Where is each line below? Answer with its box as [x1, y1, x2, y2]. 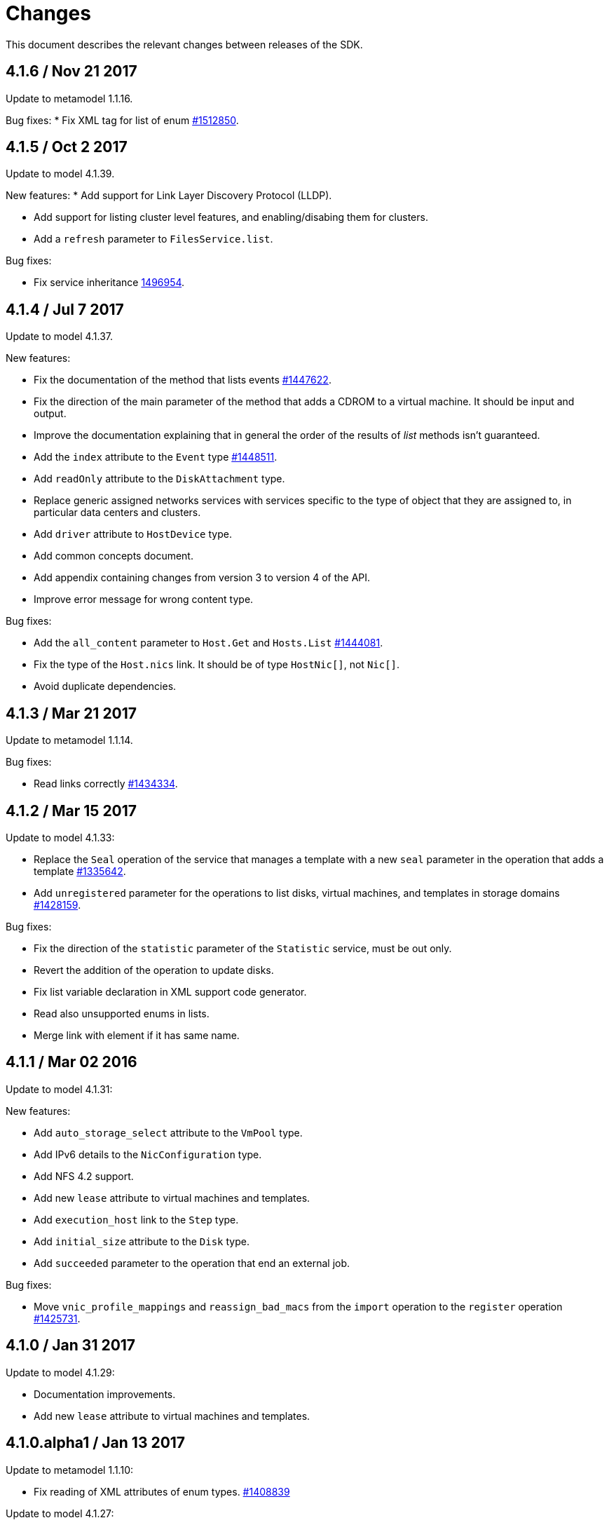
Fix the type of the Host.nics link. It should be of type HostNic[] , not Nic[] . [34, 658, 400, 671]
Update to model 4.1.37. [6, 330, 114, 343]
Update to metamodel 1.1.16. [6, 92, 133, 104]
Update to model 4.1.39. [6, 168, 115, 180]
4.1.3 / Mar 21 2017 [6, 704, 137, 722]
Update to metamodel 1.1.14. [6, 734, 133, 747]
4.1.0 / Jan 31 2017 [6, 1336, 136, 1355]
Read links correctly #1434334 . [34, 778, 178, 790]
